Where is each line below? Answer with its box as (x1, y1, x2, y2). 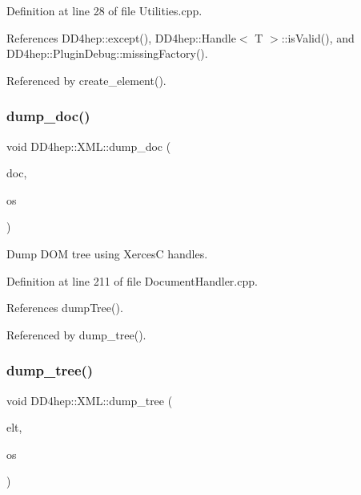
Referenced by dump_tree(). (6, 326, 146, 343)
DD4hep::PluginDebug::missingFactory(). (6, 45, 208, 62)
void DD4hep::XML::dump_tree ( (6, 392, 173, 408)
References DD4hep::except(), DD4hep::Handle (6, 29, 236, 46)
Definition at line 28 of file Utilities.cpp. (6, 2, 203, 18)
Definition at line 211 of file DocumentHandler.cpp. (6, 272, 258, 289)
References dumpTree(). (6, 299, 123, 316)
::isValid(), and (281, 29, 355, 46)
